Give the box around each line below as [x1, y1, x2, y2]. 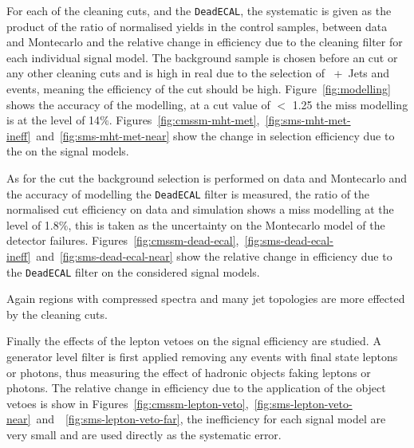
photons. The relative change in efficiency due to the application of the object [6, 379, 386, 396]
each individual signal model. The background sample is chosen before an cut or [6, 49, 398, 65]
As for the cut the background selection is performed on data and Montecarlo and [6, 170, 408, 186]
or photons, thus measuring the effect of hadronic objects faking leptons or [6, 364, 371, 380]
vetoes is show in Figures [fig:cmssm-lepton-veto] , [6, 395, 249, 411]
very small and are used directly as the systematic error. [6, 426, 282, 443]
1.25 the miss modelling [292, 96, 408, 112]
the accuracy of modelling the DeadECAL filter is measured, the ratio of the [6, 185, 370, 202]
